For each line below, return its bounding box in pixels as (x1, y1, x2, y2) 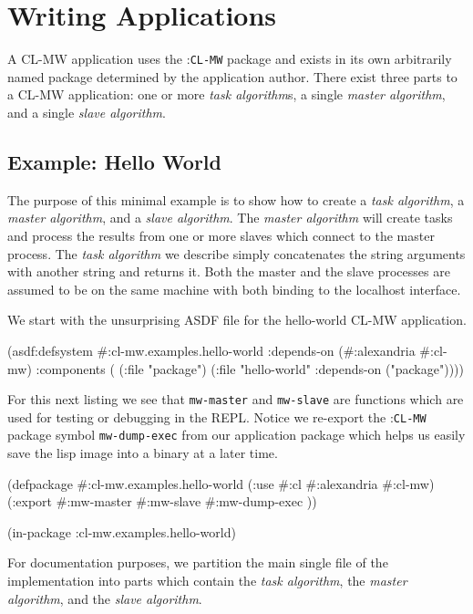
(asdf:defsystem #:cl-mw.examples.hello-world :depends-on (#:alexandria (7, 340, 416, 359)
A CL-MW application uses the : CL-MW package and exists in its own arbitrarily (7, 49, 452, 68)
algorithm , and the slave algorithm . (7, 588, 202, 608)
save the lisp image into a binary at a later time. (7, 443, 278, 463)
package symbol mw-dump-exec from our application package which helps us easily (7, 425, 466, 444)
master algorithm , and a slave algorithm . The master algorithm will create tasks (7, 208, 453, 227)
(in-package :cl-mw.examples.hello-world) (7, 522, 236, 541)
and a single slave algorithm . (7, 102, 166, 121)
